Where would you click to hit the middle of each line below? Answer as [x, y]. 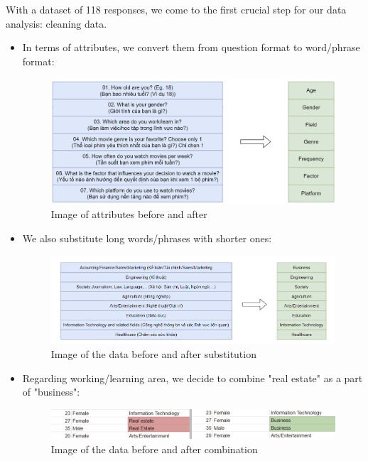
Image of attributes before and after [129, 214]
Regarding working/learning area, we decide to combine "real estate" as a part [193, 378]
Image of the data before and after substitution [153, 353]
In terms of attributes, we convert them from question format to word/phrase [191, 47]
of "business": [51, 392]
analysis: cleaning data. [56, 23]
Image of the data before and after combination [154, 449]
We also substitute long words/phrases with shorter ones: [147, 238]
